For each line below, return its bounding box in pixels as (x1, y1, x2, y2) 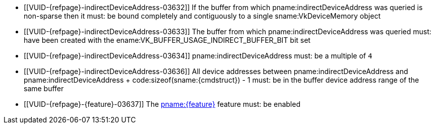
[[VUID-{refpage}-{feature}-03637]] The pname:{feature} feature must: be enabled (24, 100, 300, 108)
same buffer (24, 84, 64, 93)
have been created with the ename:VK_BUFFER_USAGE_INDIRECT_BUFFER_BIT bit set (24, 36, 310, 44)
